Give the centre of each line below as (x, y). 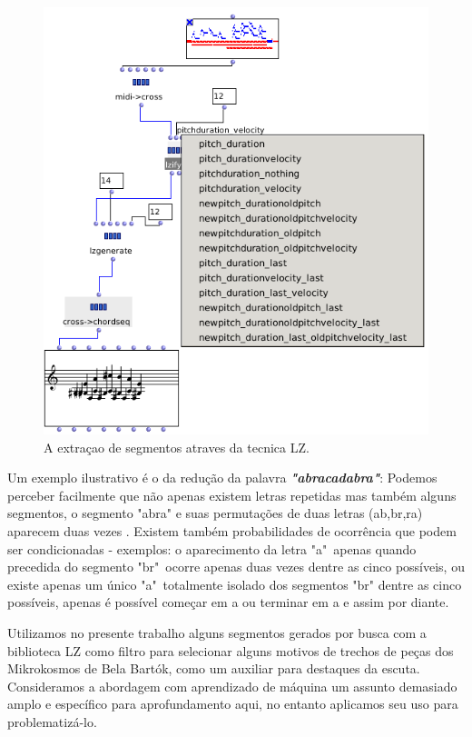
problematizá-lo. (52, 721)
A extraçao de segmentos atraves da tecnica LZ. (177, 447)
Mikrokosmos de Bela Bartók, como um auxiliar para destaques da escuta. (214, 668)
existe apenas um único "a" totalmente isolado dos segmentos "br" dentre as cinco (235, 584)
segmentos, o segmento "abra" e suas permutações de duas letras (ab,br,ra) (215, 513)
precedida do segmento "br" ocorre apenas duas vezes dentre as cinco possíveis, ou (236, 567)
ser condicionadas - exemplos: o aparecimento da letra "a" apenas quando (212, 548)
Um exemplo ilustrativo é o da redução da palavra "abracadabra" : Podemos (222, 478)
